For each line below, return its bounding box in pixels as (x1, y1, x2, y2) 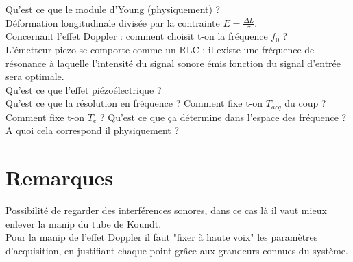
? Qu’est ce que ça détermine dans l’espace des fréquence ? (99, 109, 347, 124)
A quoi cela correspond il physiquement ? (5, 123, 180, 137)
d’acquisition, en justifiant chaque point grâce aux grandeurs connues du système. (5, 243, 348, 257)
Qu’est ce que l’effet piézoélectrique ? (5, 82, 162, 96)
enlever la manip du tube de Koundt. (5, 216, 162, 231)
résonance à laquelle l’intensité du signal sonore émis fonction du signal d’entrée (5, 55, 341, 70)
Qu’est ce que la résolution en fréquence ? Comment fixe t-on (5, 96, 263, 110)
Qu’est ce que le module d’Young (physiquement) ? (5, 2, 221, 16)
